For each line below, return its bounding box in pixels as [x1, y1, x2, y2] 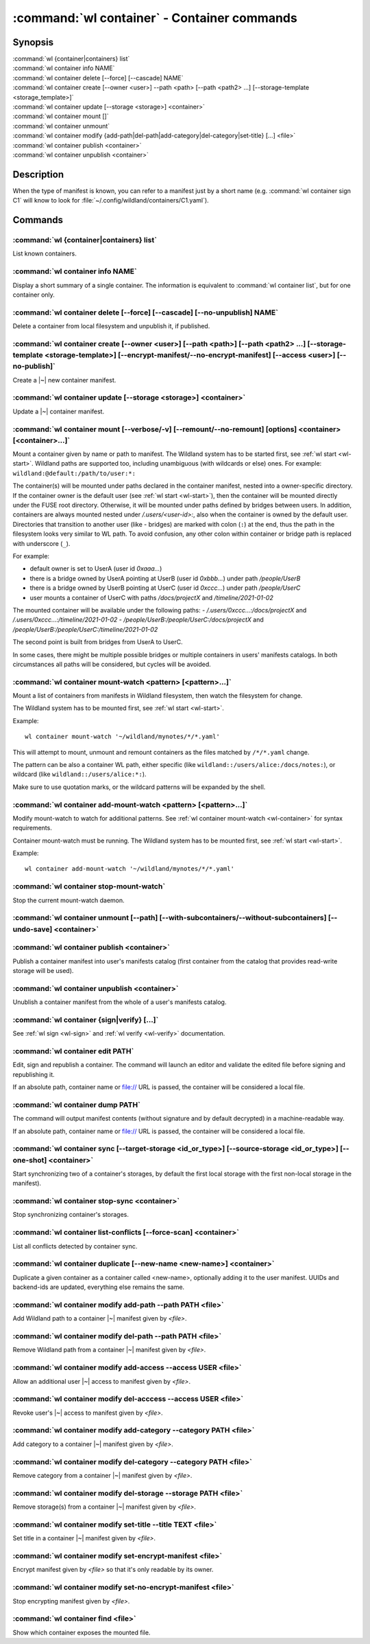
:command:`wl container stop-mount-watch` [12, 882, 166, 891]
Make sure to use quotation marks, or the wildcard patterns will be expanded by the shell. [12, 783, 266, 791]
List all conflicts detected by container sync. [12, 1242, 138, 1250]
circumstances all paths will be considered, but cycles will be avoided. [12, 660, 212, 668]
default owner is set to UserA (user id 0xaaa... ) [29, 564, 162, 573]
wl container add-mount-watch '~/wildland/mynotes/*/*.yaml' [25, 865, 234, 873]
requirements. [12, 824, 53, 832]
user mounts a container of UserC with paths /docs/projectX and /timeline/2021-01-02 [29, 593, 273, 602]
